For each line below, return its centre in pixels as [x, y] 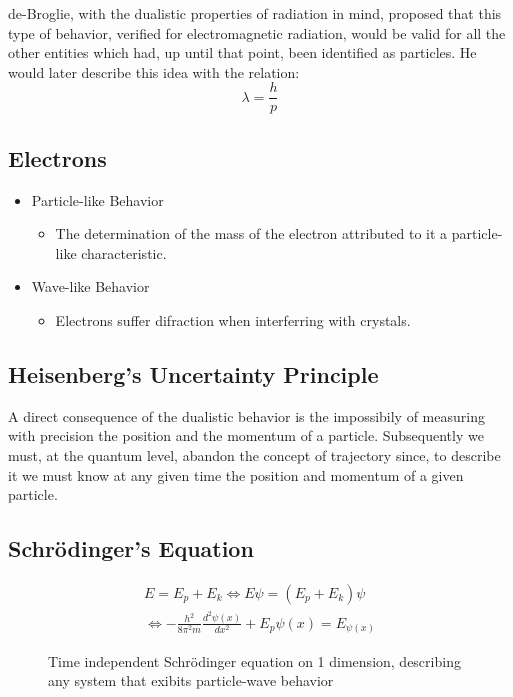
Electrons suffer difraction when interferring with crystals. [233, 320]
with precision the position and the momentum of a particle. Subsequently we [246, 435]
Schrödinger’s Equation [131, 548]
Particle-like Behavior [97, 199]
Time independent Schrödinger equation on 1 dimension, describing [254, 660]
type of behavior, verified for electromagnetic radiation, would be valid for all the [257, 32]
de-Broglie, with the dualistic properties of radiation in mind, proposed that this [255, 13]
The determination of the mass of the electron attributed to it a [251, 233]
